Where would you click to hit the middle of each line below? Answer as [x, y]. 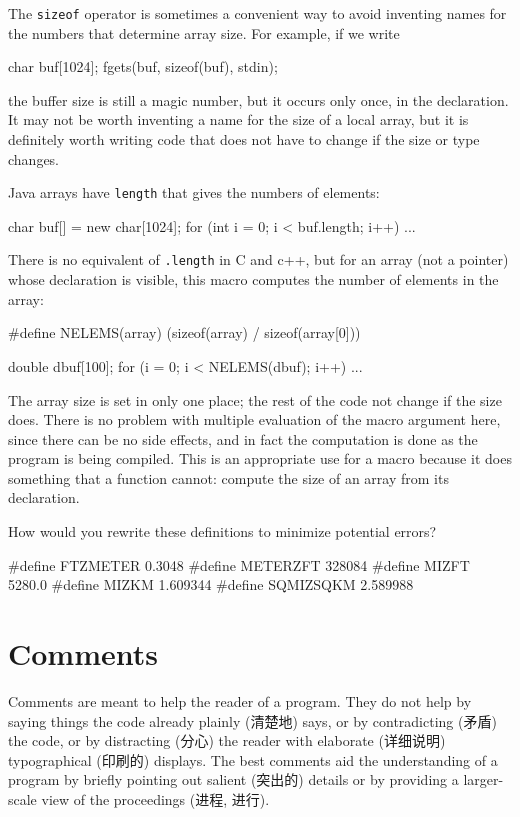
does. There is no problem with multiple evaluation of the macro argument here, [254, 419]
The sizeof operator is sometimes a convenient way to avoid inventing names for [257, 13]
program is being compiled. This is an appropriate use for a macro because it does [260, 458]
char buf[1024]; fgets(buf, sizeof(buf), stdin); [143, 66]
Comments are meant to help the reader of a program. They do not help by [240, 700]
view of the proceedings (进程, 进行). [155, 798]
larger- [483, 779]
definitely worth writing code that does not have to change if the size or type [244, 139]
